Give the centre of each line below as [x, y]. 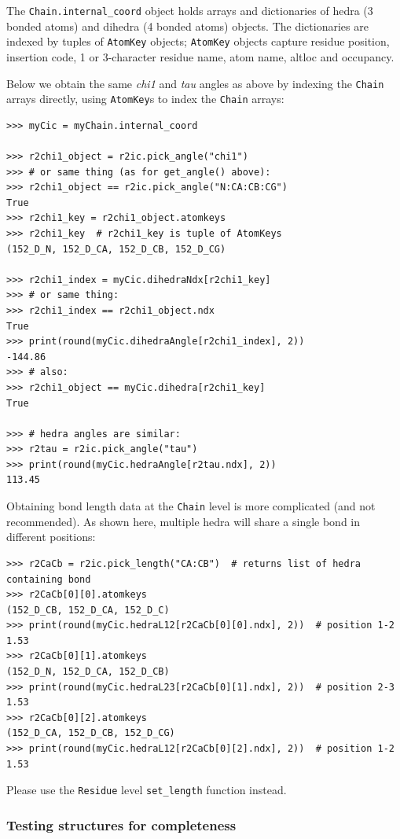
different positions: [51, 537]
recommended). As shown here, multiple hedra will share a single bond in [183, 521]
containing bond [49, 579]
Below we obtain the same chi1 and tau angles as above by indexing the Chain [195, 83]
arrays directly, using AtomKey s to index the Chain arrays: [145, 99]
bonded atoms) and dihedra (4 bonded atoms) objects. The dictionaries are [187, 26]
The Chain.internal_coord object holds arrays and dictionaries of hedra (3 [190, 10]
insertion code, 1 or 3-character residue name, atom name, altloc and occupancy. [200, 56]
